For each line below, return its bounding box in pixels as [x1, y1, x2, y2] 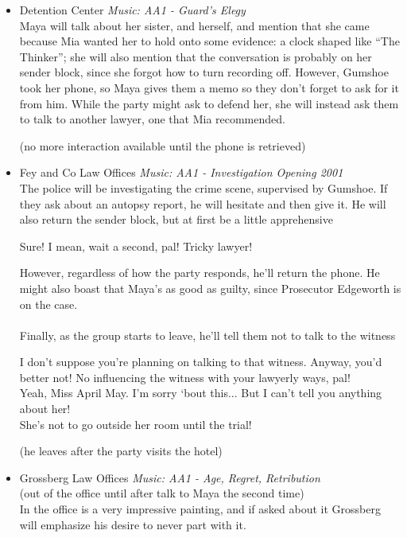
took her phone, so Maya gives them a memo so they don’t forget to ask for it [19, 79, 399, 96]
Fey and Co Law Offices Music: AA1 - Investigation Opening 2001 [19, 164, 343, 181]
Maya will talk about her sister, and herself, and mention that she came [19, 17, 370, 33]
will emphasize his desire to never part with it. [19, 516, 246, 532]
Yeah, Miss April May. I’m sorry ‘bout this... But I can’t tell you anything [19, 384, 382, 401]
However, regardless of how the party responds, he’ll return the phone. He [19, 264, 380, 281]
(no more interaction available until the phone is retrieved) [19, 137, 306, 154]
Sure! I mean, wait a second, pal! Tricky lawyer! [19, 237, 253, 254]
